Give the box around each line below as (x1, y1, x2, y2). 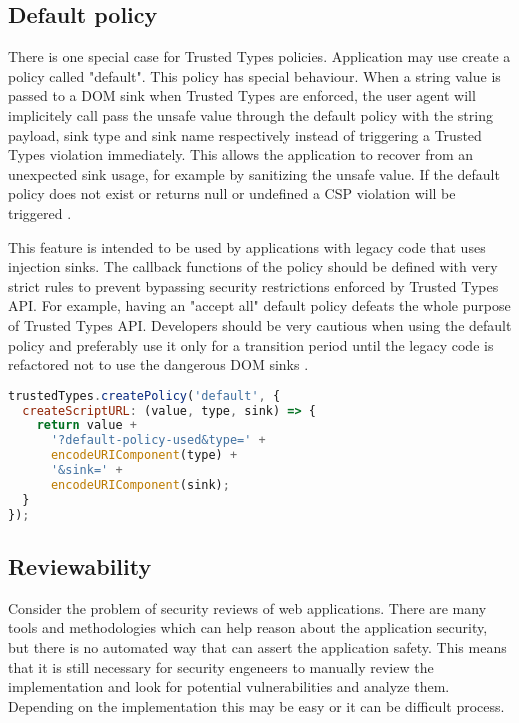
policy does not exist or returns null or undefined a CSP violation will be (8, 183, 456, 204)
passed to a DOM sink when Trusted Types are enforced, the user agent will (8, 85, 476, 106)
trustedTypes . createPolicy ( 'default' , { (8, 388, 281, 403)
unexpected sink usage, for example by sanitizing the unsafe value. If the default (8, 163, 500, 184)
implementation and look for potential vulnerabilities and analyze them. (8, 676, 450, 697)
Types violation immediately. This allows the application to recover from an (8, 144, 474, 165)
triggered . (8, 202, 72, 223)
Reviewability (8, 550, 152, 581)
